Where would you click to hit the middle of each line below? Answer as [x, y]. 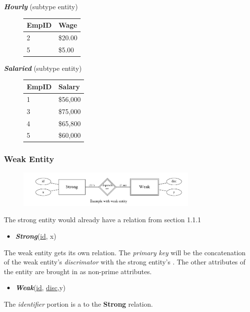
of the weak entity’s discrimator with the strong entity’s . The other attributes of [125, 262]
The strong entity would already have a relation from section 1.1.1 [102, 220]
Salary [69, 86]
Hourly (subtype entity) [41, 6]
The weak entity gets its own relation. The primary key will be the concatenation [125, 252]
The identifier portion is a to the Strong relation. [78, 304]
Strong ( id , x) [36, 236]
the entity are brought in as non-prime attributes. [78, 271]
